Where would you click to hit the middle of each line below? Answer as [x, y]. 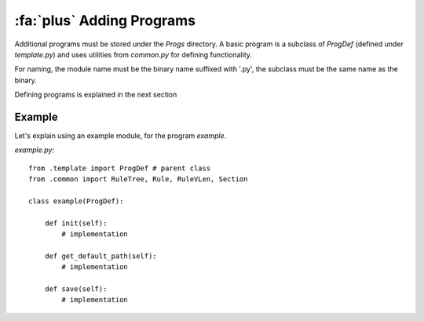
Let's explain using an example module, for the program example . [121, 136]
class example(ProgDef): [76, 201]
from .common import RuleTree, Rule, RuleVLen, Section [138, 179]
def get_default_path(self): [101, 256]
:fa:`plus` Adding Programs [105, 20]
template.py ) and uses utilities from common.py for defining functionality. [133, 54]
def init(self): [76, 223]
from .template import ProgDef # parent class [120, 168]
